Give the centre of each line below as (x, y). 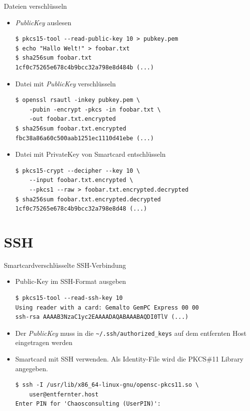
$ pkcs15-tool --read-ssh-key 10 (69, 298)
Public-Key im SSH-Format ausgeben (71, 281)
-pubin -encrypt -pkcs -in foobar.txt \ (95, 109)
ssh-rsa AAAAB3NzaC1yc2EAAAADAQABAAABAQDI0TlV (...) (102, 317)
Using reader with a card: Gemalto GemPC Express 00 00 (107, 307)
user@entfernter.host (64, 394)
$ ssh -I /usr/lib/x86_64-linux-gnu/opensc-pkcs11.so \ (107, 385)
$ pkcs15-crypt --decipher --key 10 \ (78, 171)
